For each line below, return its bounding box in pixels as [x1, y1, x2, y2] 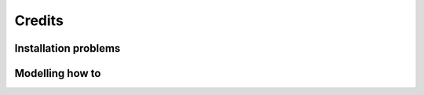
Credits [14, 12, 64, 29]
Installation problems [14, 42, 121, 55]
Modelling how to [14, 67, 101, 80]
